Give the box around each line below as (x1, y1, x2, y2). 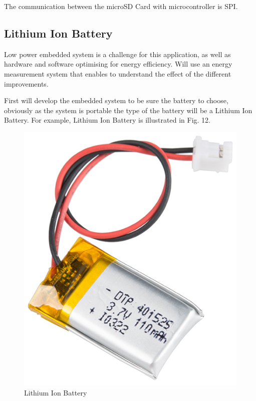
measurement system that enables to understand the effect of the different (4, 68, 231, 79)
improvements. (4, 78, 49, 89)
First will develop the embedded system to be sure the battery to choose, (4, 95, 228, 106)
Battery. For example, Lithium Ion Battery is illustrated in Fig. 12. (4, 115, 210, 125)
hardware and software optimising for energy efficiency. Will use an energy (4, 59, 232, 69)
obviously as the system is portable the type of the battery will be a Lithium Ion (4, 105, 252, 115)
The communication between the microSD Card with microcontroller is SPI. (4, 1, 238, 11)
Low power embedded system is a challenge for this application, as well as (4, 49, 231, 59)
